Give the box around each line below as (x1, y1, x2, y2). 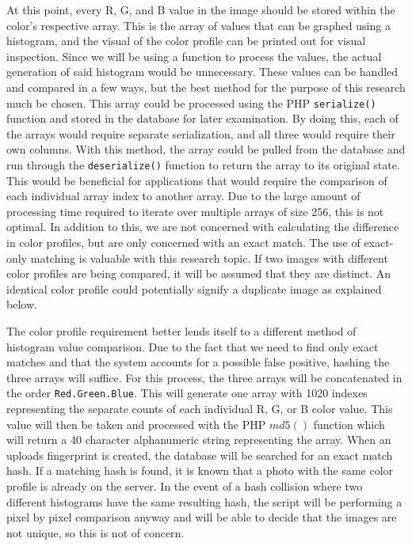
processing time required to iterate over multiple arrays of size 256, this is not (6, 203, 384, 219)
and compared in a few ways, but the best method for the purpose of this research (6, 78, 406, 95)
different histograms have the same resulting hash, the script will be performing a (6, 493, 402, 510)
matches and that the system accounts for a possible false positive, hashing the (6, 354, 390, 370)
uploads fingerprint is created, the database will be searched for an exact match (6, 446, 393, 463)
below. (6, 296, 37, 313)
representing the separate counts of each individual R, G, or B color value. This (6, 400, 393, 417)
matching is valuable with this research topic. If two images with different (30, 249, 388, 266)
